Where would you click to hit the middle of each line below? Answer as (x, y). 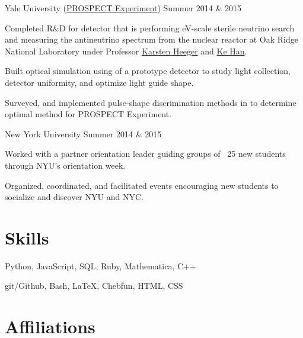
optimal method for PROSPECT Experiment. (88, 114)
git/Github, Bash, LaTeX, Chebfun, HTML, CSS (94, 286)
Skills (27, 237)
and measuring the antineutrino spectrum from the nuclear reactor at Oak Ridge (151, 39)
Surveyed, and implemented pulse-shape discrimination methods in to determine (151, 102)
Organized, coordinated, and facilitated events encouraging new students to (142, 185)
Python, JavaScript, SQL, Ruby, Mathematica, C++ (101, 265)
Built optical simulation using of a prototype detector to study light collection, (148, 71)
